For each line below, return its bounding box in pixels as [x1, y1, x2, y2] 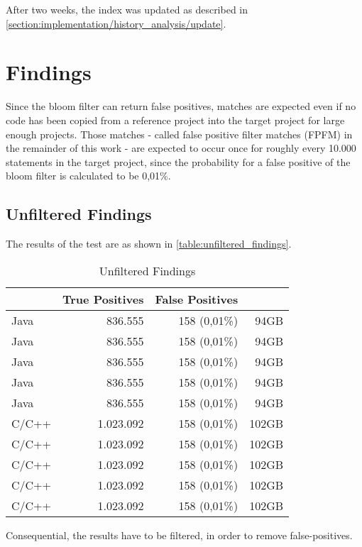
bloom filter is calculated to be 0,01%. [6, 168, 171, 183]
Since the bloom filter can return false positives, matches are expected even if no [6, 99, 356, 114]
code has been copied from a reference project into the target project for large [6, 112, 345, 127]
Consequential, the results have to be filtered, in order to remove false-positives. [6, 527, 353, 542]
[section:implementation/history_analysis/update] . [6, 16, 226, 31]
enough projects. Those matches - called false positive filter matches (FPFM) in [6, 126, 353, 141]
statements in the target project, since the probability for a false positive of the [6, 154, 351, 169]
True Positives [62, 290, 144, 307]
